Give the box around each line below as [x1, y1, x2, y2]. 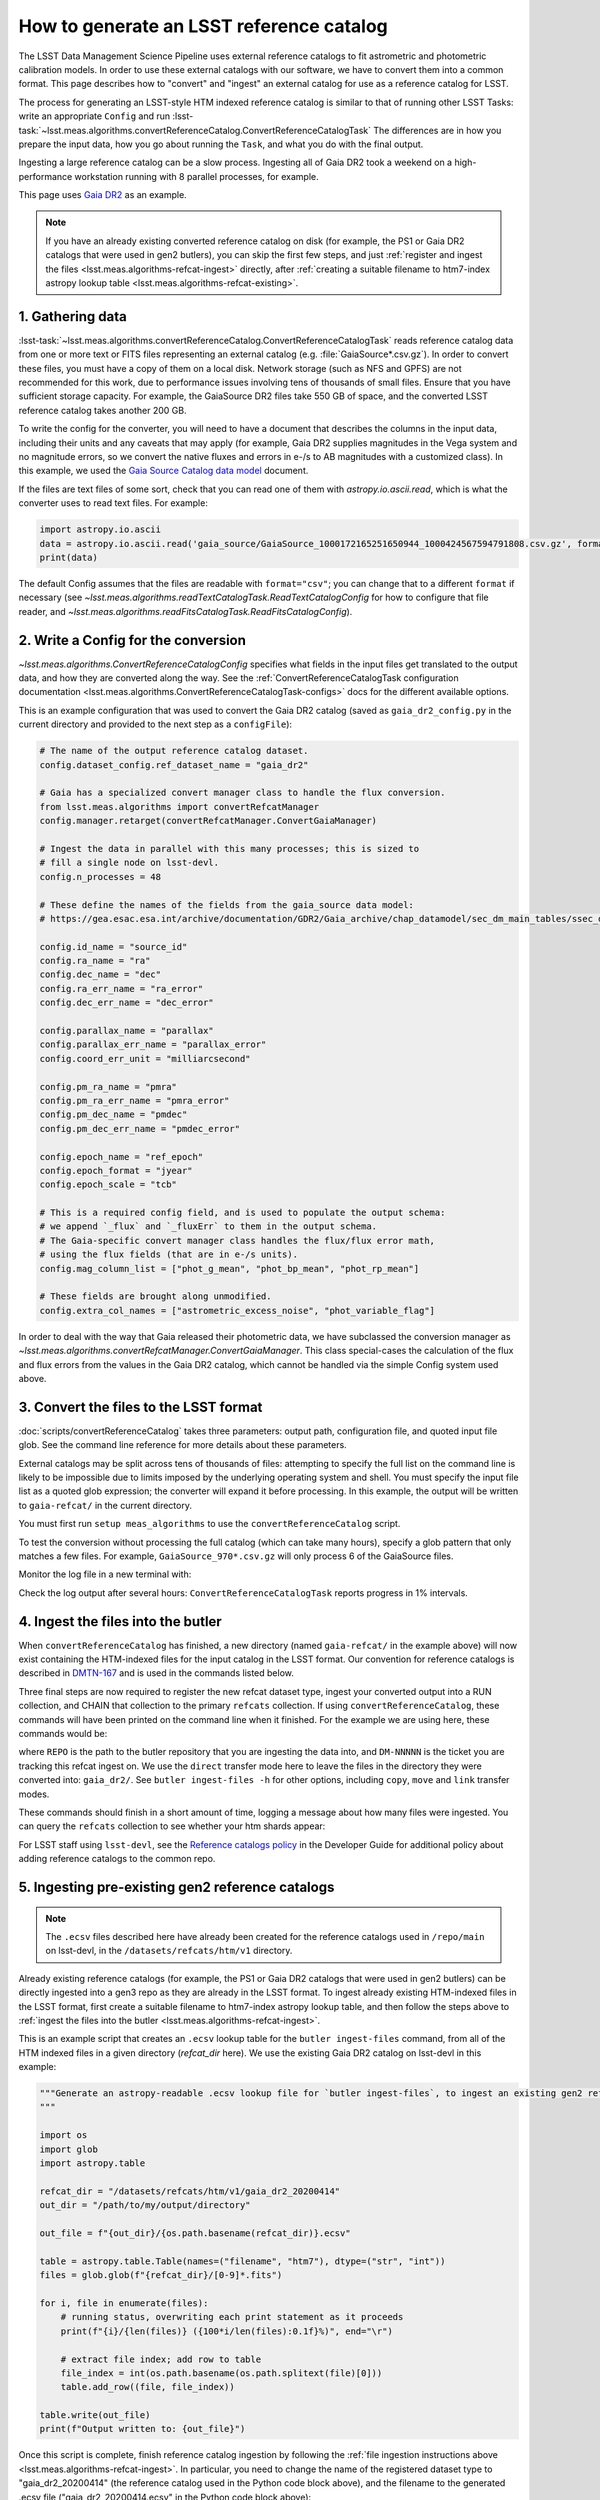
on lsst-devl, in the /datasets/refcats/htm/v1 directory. [45, 1945, 293, 1957]
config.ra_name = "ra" [39, 955, 151, 967]
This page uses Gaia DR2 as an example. [18, 189, 187, 201]
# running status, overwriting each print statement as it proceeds [60, 2311, 404, 2323]
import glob [39, 2143, 99, 2155]
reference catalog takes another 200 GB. [18, 404, 187, 416]
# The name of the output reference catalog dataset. [39, 745, 309, 757]
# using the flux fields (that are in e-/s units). [39, 1249, 299, 1260]
